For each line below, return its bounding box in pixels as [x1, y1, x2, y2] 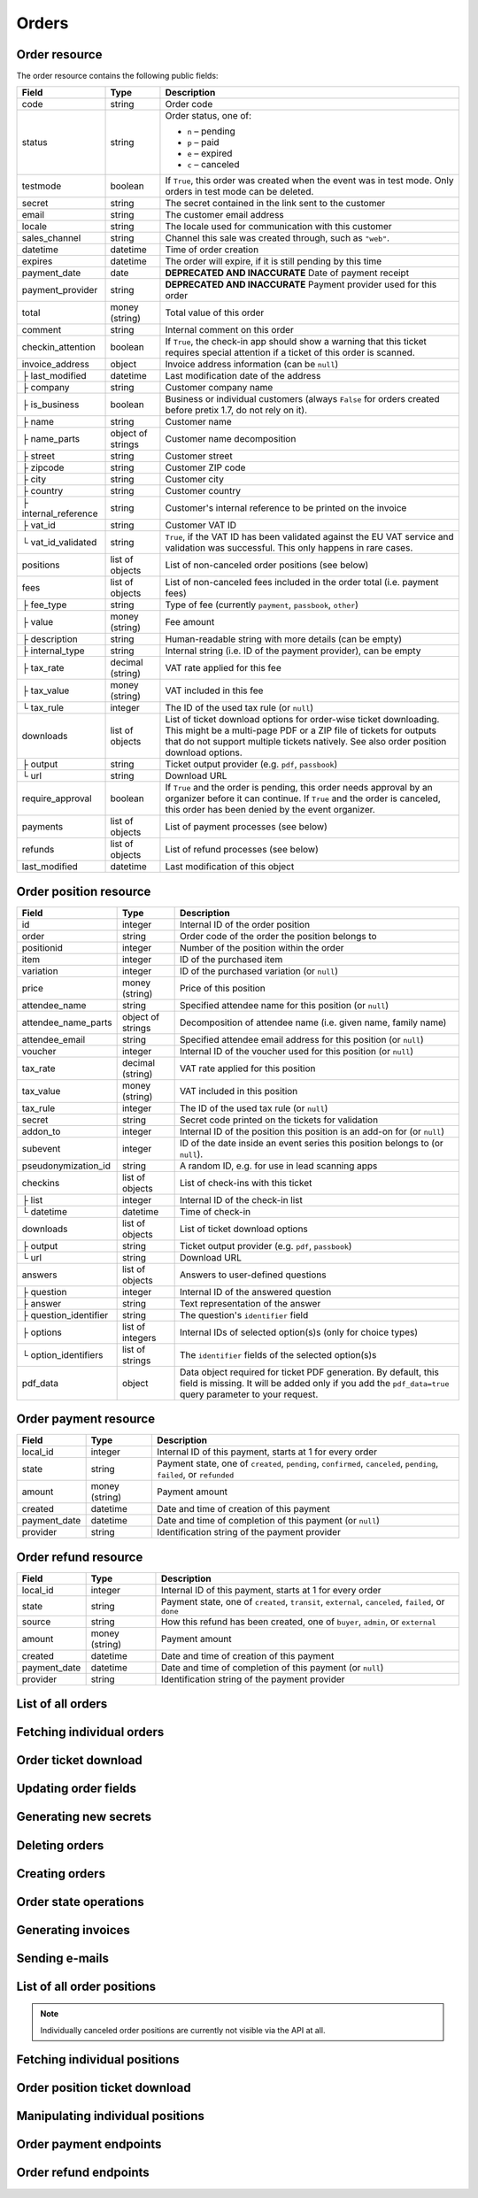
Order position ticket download [16, 2080, 191, 2095]
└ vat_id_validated [21, 536, 97, 549]
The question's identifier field [179, 1308, 309, 1321]
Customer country [165, 485, 241, 497]
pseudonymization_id [21, 1160, 111, 1172]
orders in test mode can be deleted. [165, 186, 314, 198]
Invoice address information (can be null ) [165, 359, 339, 371]
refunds [21, 844, 55, 856]
